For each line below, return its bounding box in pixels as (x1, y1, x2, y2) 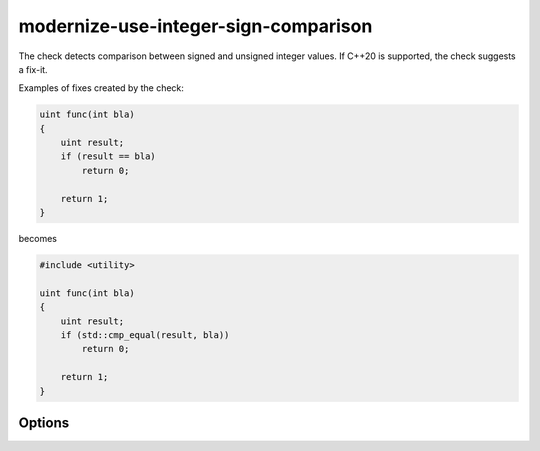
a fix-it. (18, 63, 49, 75)
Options (18, 414, 70, 431)
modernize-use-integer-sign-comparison (18, 15, 373, 37)
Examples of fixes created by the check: (18, 82, 185, 94)
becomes (18, 233, 57, 245)
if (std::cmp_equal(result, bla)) (60, 329, 230, 340)
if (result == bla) (60, 151, 157, 162)
